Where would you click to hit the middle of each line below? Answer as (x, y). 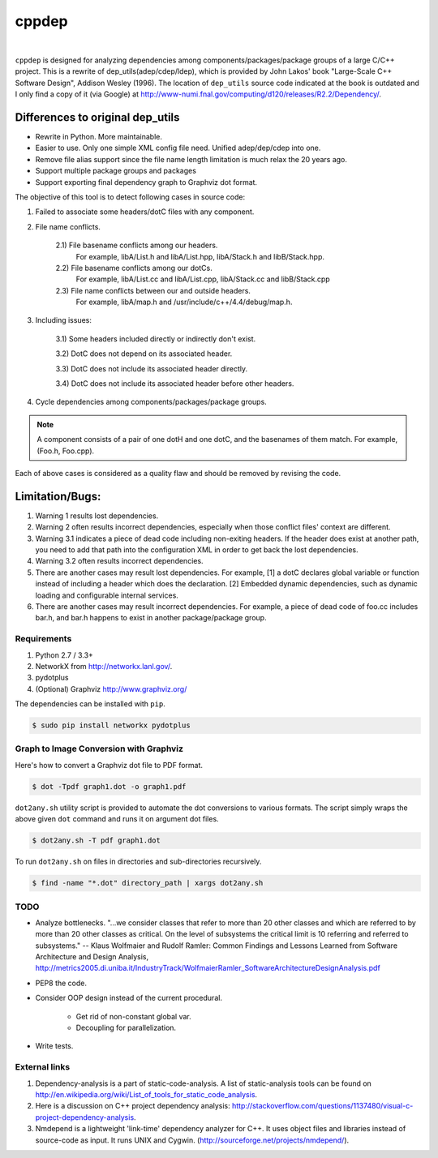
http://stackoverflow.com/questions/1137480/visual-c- (322, 1106)
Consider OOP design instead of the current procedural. (129, 998)
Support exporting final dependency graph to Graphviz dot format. (146, 182)
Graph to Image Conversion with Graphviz (99, 748)
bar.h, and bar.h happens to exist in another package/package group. (151, 618)
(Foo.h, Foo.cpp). (66, 451)
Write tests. (54, 1046)
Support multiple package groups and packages (116, 171)
